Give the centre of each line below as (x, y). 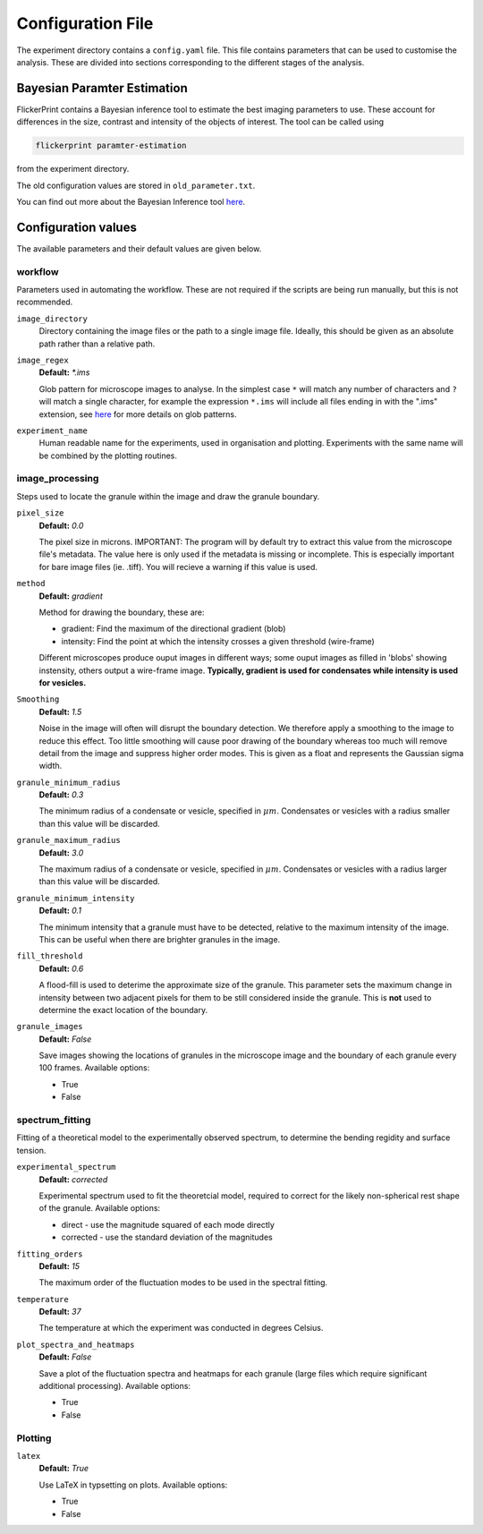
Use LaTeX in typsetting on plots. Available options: (133, 1485)
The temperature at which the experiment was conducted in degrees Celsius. (181, 1328)
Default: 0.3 (61, 795)
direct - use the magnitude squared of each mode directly (168, 1224)
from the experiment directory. (73, 169)
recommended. (45, 302)
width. (51, 766)
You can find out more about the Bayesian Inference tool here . (131, 201)
